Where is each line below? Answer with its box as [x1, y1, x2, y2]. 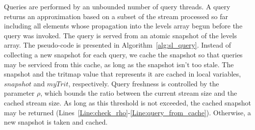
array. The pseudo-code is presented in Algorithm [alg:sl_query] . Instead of [4, 40, 231, 50]
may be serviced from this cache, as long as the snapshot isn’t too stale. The [4, 59, 234, 69]
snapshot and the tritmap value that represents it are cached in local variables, [4, 69, 241, 79]
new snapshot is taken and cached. [4, 117, 108, 127]
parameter [4, 88, 35, 98]
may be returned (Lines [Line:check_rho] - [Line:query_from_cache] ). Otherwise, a [4, 107, 251, 117]
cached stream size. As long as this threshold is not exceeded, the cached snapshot [4, 97, 251, 107]
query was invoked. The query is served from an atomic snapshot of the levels [4, 30, 237, 40]
